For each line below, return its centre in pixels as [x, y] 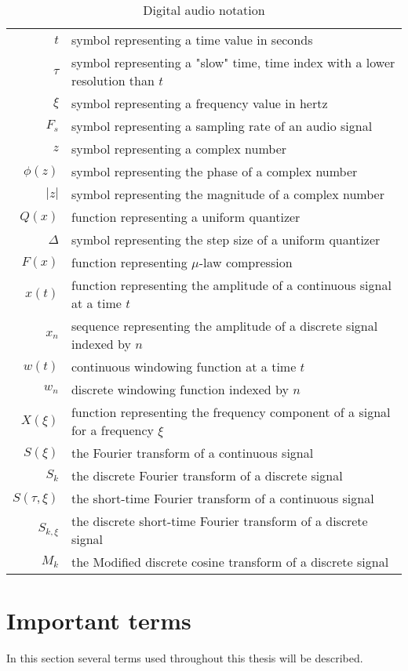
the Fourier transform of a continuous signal [192, 453]
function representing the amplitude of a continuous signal [231, 285]
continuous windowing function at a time [184, 366]
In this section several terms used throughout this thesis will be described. [185, 658]
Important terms [99, 620]
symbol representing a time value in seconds [192, 40]
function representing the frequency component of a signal [231, 412]
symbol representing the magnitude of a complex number [228, 194]
